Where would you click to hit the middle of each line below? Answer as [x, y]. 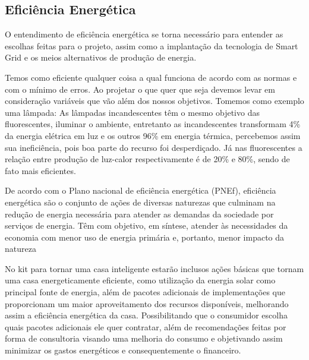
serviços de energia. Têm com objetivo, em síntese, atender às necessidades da [146, 225]
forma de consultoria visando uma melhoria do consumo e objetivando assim [144, 338]
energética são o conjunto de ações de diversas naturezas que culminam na [140, 202]
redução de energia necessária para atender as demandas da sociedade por [139, 214]
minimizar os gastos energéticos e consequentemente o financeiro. [123, 350]
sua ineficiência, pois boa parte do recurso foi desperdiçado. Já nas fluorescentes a [154, 147]
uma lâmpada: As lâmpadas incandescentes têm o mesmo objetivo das [132, 112]
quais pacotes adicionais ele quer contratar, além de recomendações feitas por [146, 326]
